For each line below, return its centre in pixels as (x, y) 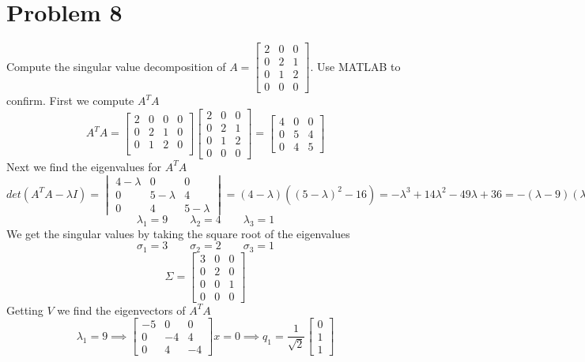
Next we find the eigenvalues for (84, 166)
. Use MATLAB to (355, 66)
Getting (25, 310)
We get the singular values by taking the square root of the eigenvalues (178, 233)
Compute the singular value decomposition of (116, 66)
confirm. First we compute (70, 101)
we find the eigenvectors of (121, 310)
